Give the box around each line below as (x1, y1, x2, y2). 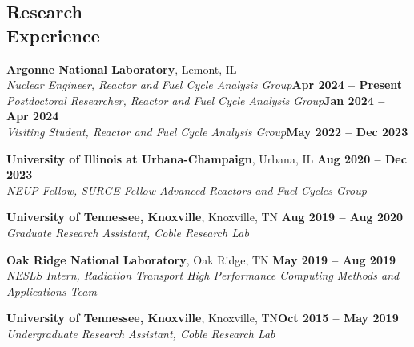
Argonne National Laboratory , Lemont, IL (6, 60, 237, 77)
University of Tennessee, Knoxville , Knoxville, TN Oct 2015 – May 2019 (6, 309, 399, 326)
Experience (6, 22, 100, 47)
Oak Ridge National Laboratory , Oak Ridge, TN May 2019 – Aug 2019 (6, 251, 396, 268)
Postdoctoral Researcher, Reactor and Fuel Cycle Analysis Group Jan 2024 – (6, 91, 385, 108)
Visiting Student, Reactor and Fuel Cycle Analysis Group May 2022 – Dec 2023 (6, 123, 408, 139)
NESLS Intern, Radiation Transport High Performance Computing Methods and (6, 267, 400, 284)
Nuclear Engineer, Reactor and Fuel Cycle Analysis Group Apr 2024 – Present (6, 76, 403, 93)
